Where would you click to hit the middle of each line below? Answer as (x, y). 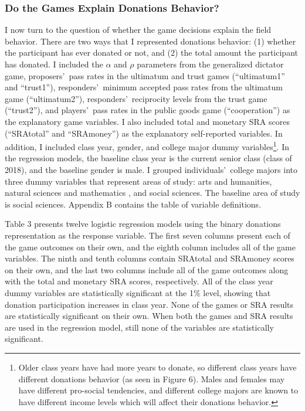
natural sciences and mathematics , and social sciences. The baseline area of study (152, 193)
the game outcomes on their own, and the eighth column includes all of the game (150, 247)
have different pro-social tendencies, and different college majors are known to (158, 390)
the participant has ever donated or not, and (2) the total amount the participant (151, 52)
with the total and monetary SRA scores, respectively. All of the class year (139, 281)
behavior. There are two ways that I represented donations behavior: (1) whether (150, 41)
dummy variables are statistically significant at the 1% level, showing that (138, 292)
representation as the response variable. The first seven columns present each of (148, 235)
